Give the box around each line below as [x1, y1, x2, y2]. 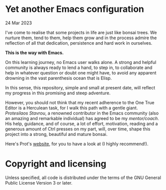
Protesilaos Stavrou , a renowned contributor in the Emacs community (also [5, 110, 159, 116]
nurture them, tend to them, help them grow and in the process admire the [5, 35, 157, 41]
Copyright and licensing [5, 158, 107, 170]
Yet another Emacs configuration [5, 3, 144, 15]
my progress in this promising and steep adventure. [5, 90, 111, 96]
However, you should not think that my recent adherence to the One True [5, 99, 155, 105]
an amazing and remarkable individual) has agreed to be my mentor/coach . [5, 115, 159, 121]
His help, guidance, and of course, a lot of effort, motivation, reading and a [5, 121, 158, 127]
